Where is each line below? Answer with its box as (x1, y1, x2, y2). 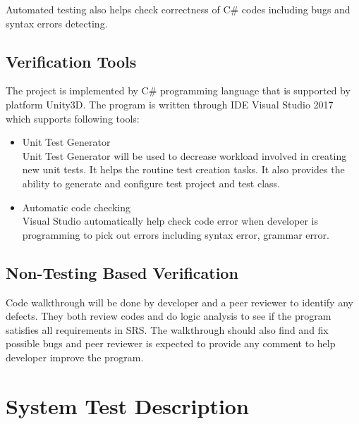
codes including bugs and (241, 2, 351, 16)
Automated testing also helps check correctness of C (6, 2, 231, 16)
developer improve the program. (6, 349, 144, 364)
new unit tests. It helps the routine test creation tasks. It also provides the (22, 162, 345, 177)
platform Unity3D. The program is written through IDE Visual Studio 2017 (6, 96, 334, 111)
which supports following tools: (6, 111, 140, 125)
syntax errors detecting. (6, 15, 108, 30)
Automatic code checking (22, 199, 130, 214)
